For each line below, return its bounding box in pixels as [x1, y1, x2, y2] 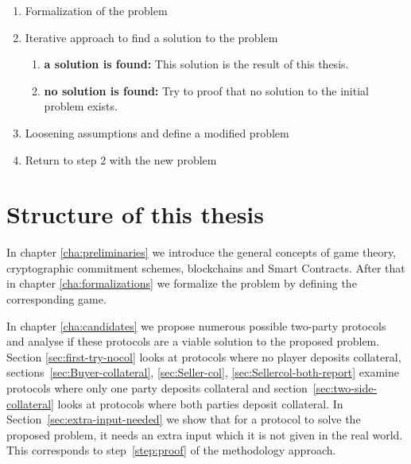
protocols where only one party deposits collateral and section [6, 380, 308, 396]
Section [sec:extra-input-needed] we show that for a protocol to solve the [6, 411, 361, 427]
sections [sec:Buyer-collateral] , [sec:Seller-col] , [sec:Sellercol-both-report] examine [6, 364, 399, 381]
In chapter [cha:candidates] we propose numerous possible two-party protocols [6, 317, 386, 334]
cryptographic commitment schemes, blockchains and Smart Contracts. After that [6, 259, 405, 276]
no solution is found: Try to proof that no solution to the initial [44, 82, 369, 99]
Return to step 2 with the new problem [25, 151, 217, 168]
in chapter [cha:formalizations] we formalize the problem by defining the [6, 275, 357, 292]
